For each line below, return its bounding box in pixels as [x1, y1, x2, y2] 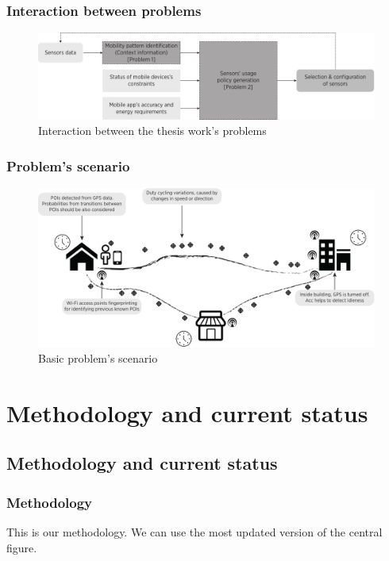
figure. [6, 539, 37, 555]
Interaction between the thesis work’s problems [38, 122, 267, 139]
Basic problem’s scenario [38, 349, 158, 366]
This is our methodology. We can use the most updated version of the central [6, 523, 383, 540]
